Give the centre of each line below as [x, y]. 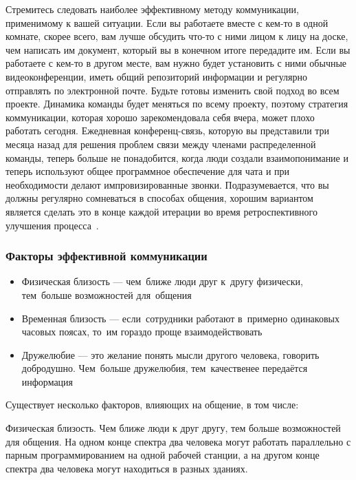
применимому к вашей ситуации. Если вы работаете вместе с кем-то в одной [167, 22]
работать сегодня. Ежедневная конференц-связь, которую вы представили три [168, 131]
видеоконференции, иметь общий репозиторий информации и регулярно [157, 76]
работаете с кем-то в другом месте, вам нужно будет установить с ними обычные [176, 63]
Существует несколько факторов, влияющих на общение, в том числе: [152, 405]
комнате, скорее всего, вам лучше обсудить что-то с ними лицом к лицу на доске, [177, 36]
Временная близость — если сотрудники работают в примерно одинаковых [180, 318]
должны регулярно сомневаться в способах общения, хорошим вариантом [159, 198]
